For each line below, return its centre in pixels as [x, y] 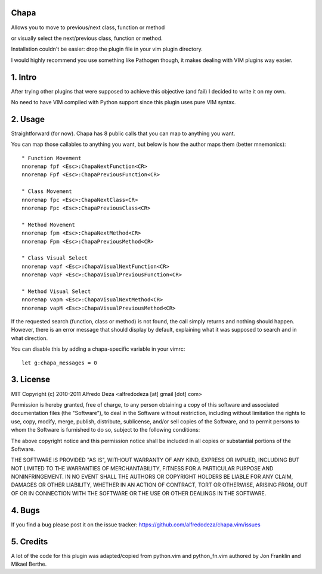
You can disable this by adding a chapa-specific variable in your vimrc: [98, 349]
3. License [31, 380]
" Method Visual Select [56, 291]
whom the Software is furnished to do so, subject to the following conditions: [106, 430]
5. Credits [30, 542]
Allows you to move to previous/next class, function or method [88, 27]
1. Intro [24, 77]
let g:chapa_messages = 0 [60, 363]
